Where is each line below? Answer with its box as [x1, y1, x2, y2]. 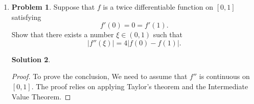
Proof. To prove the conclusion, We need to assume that [11, 71, 188, 82]
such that [153, 29, 183, 40]
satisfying [11, 11, 41, 22]
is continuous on [199, 71, 250, 82]
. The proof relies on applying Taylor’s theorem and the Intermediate [31, 81, 248, 91]
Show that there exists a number [11, 29, 114, 40]
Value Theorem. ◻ [11, 91, 71, 101]
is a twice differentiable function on [103, 2, 214, 12]
